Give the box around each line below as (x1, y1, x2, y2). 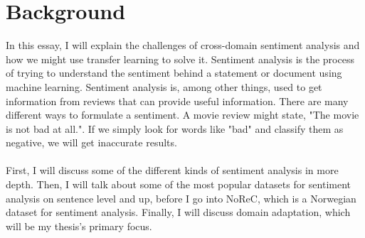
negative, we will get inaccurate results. (6, 135, 177, 150)
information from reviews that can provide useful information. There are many (6, 93, 349, 108)
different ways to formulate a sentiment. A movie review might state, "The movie (6, 107, 359, 122)
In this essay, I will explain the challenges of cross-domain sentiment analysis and (6, 38, 360, 53)
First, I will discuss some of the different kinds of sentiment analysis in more (6, 163, 339, 178)
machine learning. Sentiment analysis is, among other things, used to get (6, 79, 322, 94)
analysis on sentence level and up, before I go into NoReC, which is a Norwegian (6, 190, 356, 205)
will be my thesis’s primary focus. (6, 218, 152, 233)
